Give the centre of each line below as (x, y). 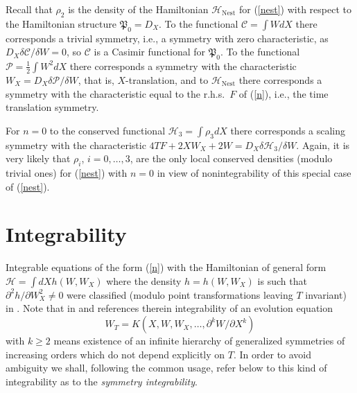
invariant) (326, 294)
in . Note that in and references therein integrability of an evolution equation (169, 308)
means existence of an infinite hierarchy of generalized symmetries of (199, 341)
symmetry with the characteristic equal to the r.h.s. (115, 93)
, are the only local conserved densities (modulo (231, 158)
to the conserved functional (107, 130)
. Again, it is (323, 145)
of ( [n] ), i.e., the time (284, 93)
